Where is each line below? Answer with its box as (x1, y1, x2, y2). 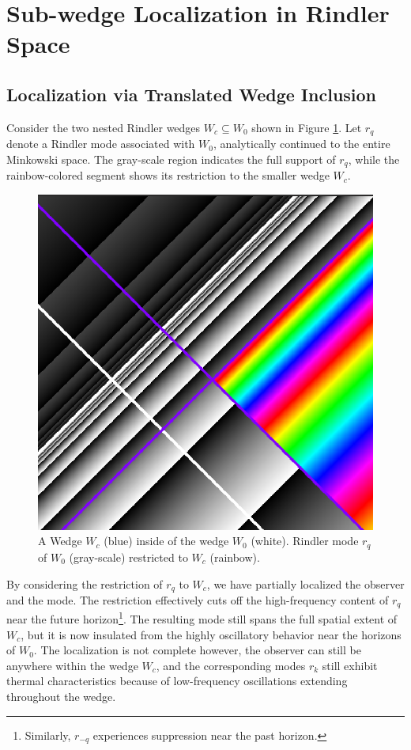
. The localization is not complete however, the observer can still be (33, 642, 361, 658)
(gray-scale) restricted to (69, 548, 188, 565)
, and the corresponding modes (156, 657, 306, 673)
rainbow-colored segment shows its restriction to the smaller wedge (6, 167, 330, 184)
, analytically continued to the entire (213, 135, 390, 152)
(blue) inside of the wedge (104, 532, 229, 549)
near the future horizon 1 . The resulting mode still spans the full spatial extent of (6, 608, 398, 627)
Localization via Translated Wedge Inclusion (6, 81, 377, 106)
